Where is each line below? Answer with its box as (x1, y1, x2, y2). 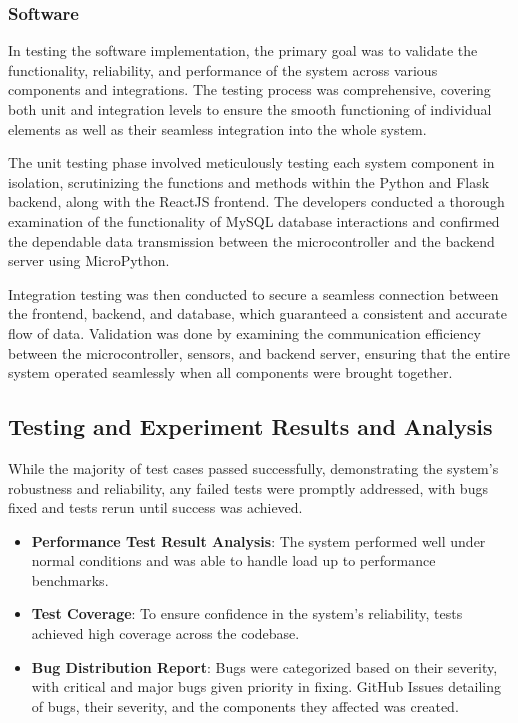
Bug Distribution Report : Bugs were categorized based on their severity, (31, 656, 498, 677)
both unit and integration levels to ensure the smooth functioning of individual (8, 99, 492, 119)
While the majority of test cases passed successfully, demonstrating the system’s (8, 457, 499, 478)
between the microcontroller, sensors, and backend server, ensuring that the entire (8, 342, 510, 363)
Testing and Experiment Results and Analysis (8, 411, 493, 442)
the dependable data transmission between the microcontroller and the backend (8, 230, 495, 251)
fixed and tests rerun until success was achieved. (8, 497, 303, 518)
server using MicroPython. (8, 250, 170, 271)
